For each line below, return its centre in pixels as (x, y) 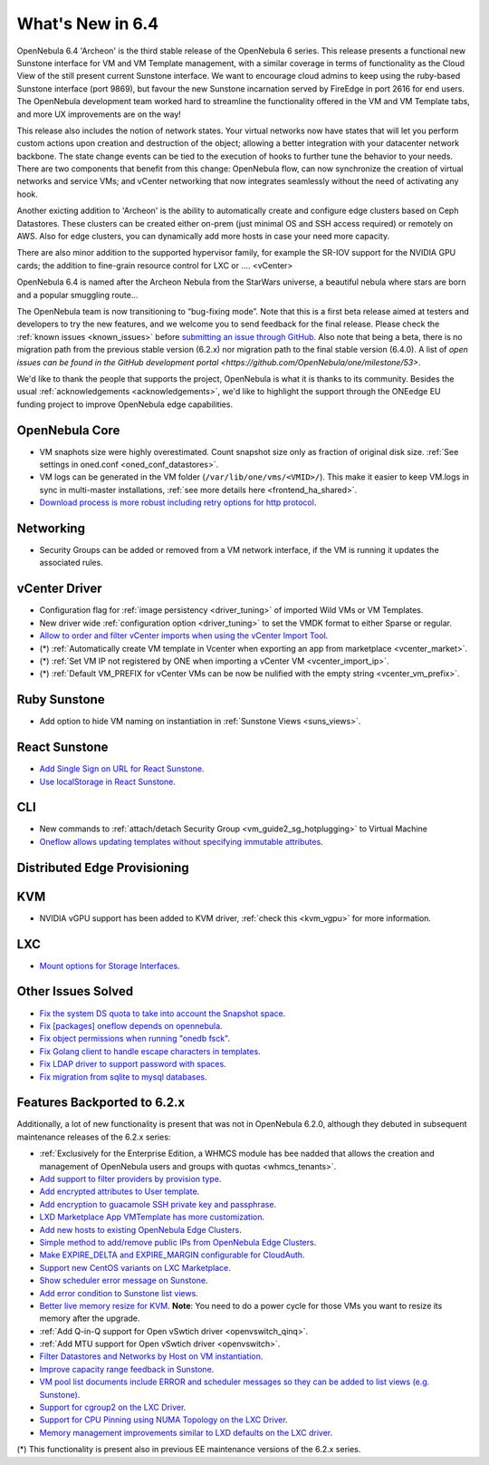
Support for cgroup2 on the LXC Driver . (113, 1407)
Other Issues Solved (75, 991)
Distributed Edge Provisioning (103, 867)
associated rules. (71, 563)
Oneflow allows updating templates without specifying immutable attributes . (181, 841)
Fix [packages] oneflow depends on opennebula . (131, 1025)
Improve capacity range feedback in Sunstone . (127, 1369)
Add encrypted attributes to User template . (120, 1191)
